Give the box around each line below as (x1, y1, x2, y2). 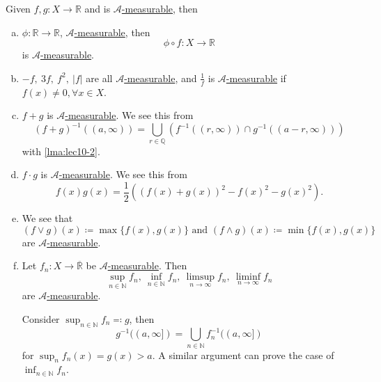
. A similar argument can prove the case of (152, 347, 334, 362)
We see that (22, 211, 73, 225)
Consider (22, 311, 60, 326)
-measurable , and (124, 70, 197, 85)
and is (84, 1, 111, 15)
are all (86, 70, 113, 85)
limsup (186, 272, 215, 282)
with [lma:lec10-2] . (22, 143, 100, 158)
